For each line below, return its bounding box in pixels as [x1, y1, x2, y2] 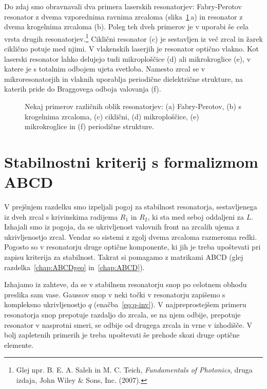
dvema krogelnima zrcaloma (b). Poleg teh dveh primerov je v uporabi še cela [4, 21, 249, 32]
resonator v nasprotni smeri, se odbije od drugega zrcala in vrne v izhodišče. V [4, 319, 252, 330]
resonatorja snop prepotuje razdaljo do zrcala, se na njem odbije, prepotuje [4, 309, 241, 320]
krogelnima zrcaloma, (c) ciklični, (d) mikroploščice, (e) [25, 111, 199, 121]
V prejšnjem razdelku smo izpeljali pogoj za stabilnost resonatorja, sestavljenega [4, 201, 257, 212]
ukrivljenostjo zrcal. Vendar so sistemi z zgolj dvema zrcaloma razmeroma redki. [4, 231, 257, 242]
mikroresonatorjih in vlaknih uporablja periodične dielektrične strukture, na [4, 73, 243, 84]
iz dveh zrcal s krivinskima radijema [4, 211, 118, 222]
